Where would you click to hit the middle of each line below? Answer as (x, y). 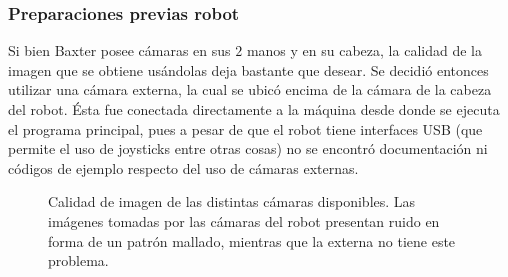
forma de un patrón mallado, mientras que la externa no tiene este (252, 240)
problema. (78, 260)
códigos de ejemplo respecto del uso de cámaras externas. (183, 167)
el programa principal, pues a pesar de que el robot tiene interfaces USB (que (245, 128)
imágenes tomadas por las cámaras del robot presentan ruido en (244, 220)
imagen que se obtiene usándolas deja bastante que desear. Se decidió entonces (248, 69)
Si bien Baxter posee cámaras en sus (119, 50)
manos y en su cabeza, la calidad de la (364, 50)
